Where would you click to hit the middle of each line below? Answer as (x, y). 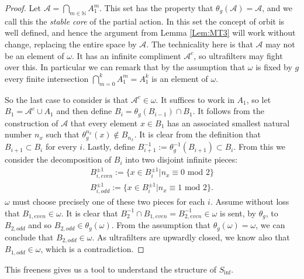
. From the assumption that (161, 225)
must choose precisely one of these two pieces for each (109, 201)
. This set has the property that (156, 8)
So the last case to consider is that (67, 99)
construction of (32, 123)
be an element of (34, 55)
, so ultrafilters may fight (238, 55)
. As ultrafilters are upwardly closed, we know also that (191, 237)
